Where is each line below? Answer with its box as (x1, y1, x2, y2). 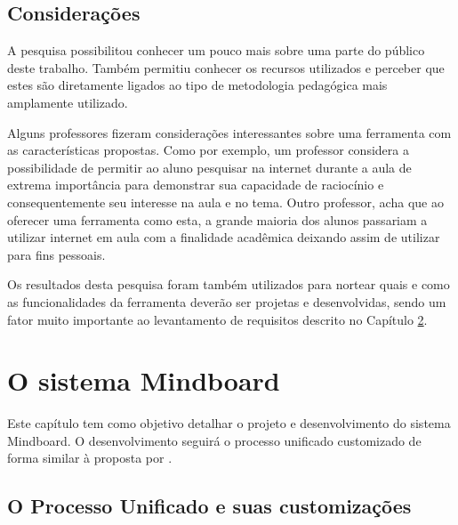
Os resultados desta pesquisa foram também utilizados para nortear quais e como (7, 275, 450, 294)
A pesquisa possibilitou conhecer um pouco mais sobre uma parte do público (7, 41, 425, 60)
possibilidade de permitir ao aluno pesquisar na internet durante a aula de (7, 157, 412, 176)
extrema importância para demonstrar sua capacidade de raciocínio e (7, 175, 384, 194)
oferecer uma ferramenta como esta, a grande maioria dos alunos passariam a (7, 210, 428, 229)
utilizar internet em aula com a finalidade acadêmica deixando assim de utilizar (7, 228, 440, 246)
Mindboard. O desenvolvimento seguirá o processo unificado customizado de (7, 431, 422, 449)
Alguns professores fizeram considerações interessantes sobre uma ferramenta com (7, 123, 452, 141)
